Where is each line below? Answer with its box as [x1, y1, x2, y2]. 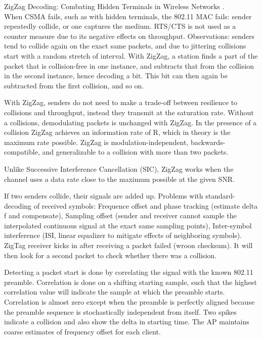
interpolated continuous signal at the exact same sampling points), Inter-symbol [4, 220, 252, 230]
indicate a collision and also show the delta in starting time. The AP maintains [4, 316, 249, 327]
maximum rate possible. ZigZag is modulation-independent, [4, 136, 189, 147]
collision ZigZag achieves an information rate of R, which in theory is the [4, 127, 231, 137]
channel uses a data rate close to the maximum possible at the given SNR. [4, 173, 235, 184]
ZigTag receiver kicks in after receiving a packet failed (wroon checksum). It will [4, 240, 253, 251]
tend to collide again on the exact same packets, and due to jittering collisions [4, 40, 246, 51]
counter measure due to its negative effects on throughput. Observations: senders [4, 30, 254, 41]
